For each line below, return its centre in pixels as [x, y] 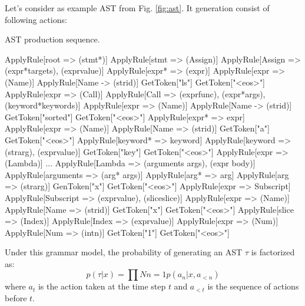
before [16, 298]
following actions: [36, 19]
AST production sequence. [52, 39]
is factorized [273, 252]
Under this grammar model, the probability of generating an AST [124, 252]
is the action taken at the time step [102, 286]
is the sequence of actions [253, 286]
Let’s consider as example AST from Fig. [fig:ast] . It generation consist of [137, 8]
